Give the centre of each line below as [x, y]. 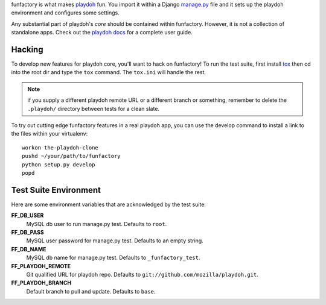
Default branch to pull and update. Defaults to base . [91, 291]
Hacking [27, 49]
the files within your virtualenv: [50, 134]
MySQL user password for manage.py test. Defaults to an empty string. [115, 241]
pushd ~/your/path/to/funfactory [71, 156]
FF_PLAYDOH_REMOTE [41, 266]
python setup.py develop [59, 165]
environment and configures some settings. [66, 13]
